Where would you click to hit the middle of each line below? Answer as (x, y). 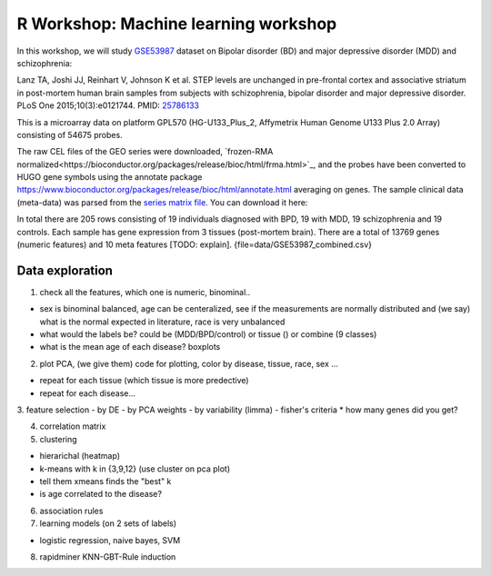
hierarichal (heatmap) (80, 456)
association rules (71, 511)
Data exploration (65, 270)
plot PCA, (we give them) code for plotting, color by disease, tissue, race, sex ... (189, 363)
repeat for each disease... (88, 393)
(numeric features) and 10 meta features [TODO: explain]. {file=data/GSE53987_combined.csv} (195, 244)
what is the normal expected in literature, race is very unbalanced (162, 322)
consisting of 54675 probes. (70, 134)
